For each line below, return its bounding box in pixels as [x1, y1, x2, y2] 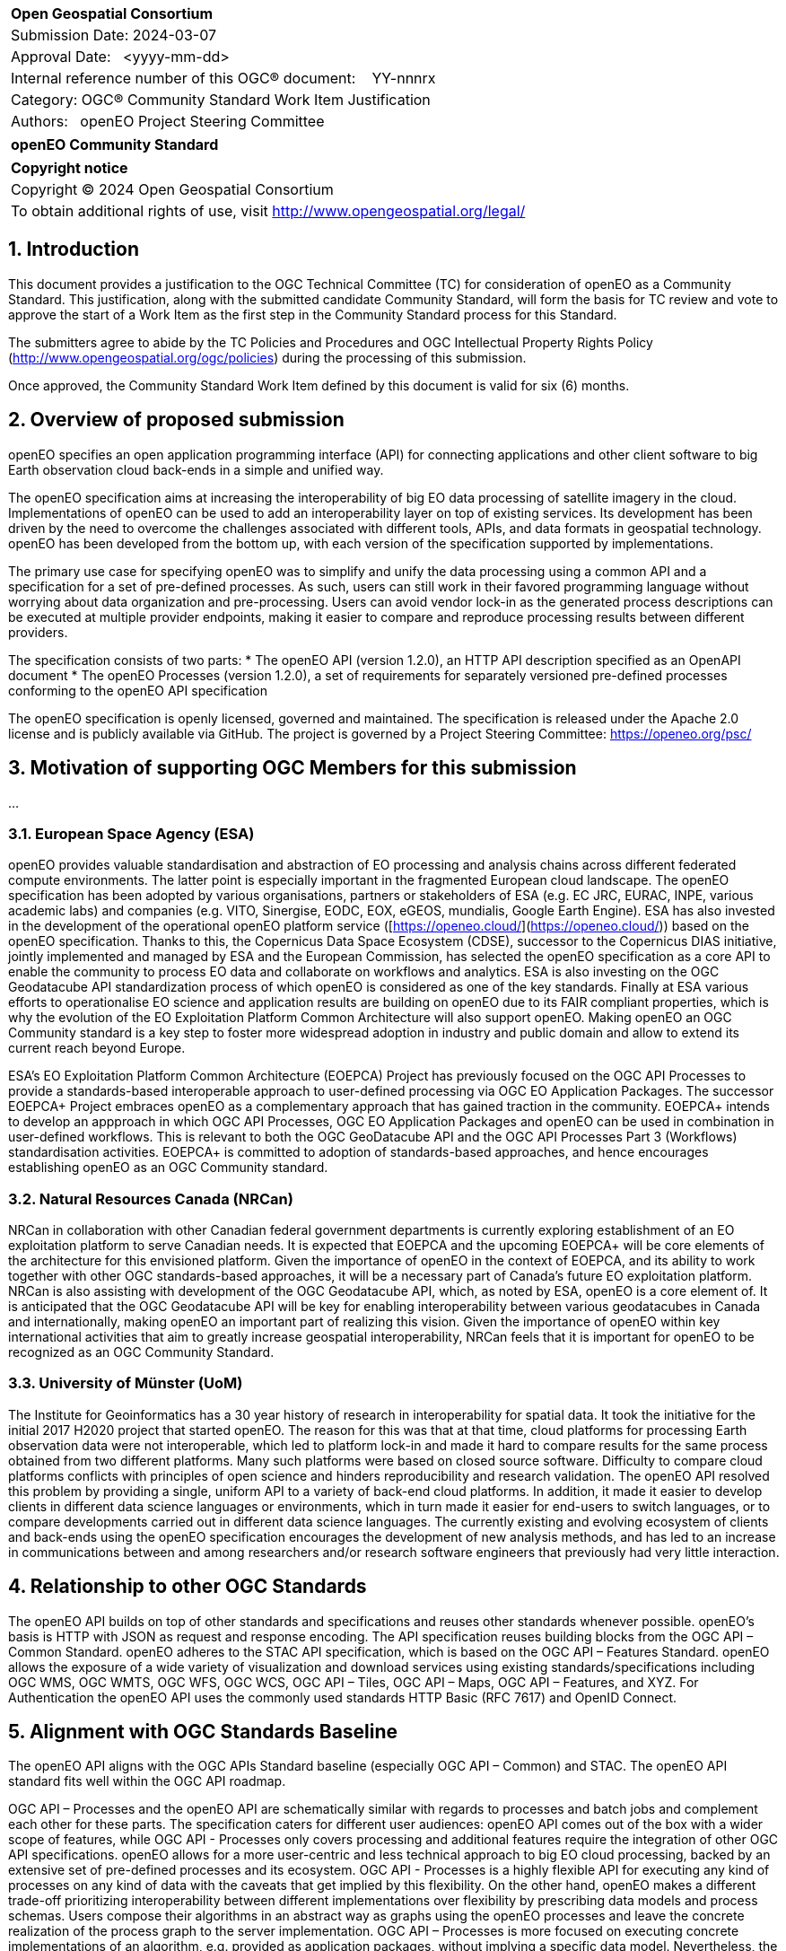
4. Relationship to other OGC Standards [8, 1575, 367, 1598]
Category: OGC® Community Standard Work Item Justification [11, 91, 431, 109]
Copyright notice [11, 159, 128, 177]
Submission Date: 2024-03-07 [11, 26, 216, 44]
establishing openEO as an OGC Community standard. [8, 1159, 328, 1176]
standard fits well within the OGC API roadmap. [8, 1773, 286, 1789]
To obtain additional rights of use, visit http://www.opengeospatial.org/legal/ [11, 202, 526, 220]
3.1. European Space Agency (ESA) [8, 824, 255, 843]
